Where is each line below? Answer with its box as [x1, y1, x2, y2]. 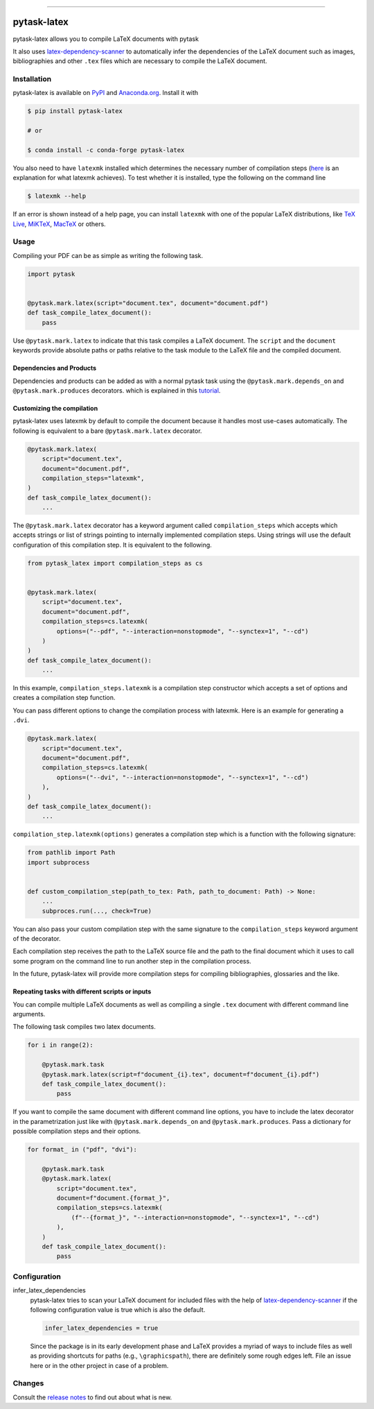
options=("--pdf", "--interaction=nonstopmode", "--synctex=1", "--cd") [56, 627, 309, 635]
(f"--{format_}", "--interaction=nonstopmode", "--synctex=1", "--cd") [71, 1213, 320, 1221]
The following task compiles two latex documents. [12, 1023, 156, 1031]
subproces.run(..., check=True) [42, 907, 152, 915]
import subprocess [27, 858, 90, 866]
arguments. [12, 1010, 46, 1018]
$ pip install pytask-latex [27, 108, 123, 115]
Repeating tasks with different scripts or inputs [12, 987, 152, 996]
